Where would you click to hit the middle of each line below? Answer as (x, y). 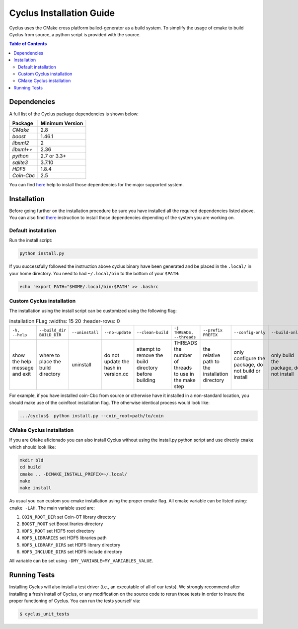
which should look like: (33, 447)
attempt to (149, 349)
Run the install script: (31, 240)
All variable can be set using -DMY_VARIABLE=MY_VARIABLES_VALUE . (81, 561)
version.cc (116, 374)
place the (50, 362)
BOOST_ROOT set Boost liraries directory (62, 524)
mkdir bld (32, 460)
